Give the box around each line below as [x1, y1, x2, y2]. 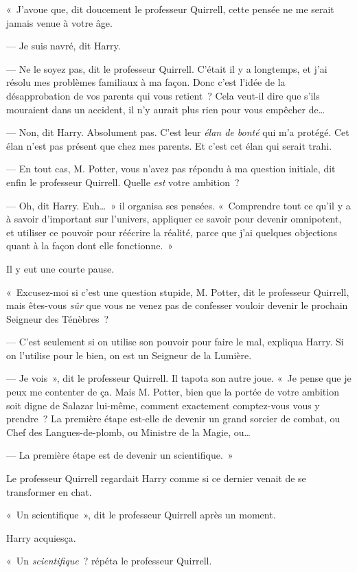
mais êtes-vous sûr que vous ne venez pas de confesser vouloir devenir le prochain [6, 298, 348, 312]
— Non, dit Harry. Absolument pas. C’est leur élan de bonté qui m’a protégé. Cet [6, 125, 349, 139]
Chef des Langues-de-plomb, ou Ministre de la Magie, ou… [6, 424, 251, 439]
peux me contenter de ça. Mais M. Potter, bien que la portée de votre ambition [6, 385, 339, 399]
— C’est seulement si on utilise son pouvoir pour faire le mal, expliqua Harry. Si [6, 334, 344, 349]
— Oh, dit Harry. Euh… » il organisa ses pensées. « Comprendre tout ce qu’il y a [6, 198, 351, 212]
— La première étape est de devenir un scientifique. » [6, 448, 233, 462]
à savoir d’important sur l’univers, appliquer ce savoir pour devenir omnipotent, [6, 211, 342, 226]
